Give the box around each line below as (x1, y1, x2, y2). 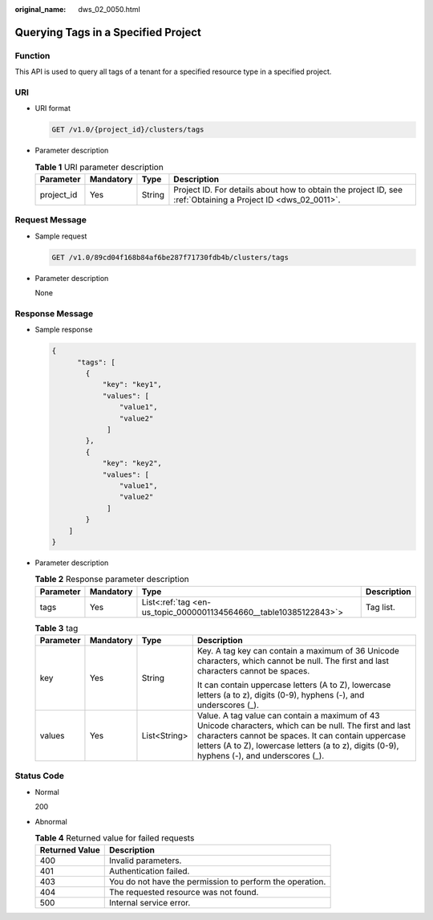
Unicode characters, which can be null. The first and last (196, 720, 411, 731)
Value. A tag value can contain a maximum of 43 (196, 710, 380, 722)
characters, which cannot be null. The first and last (196, 655, 389, 666)
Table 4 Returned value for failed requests (34, 832, 195, 844)
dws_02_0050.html (78, 5, 140, 14)
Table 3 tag (34, 622, 79, 633)
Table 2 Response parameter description (34, 574, 190, 585)
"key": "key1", (102, 380, 162, 389)
